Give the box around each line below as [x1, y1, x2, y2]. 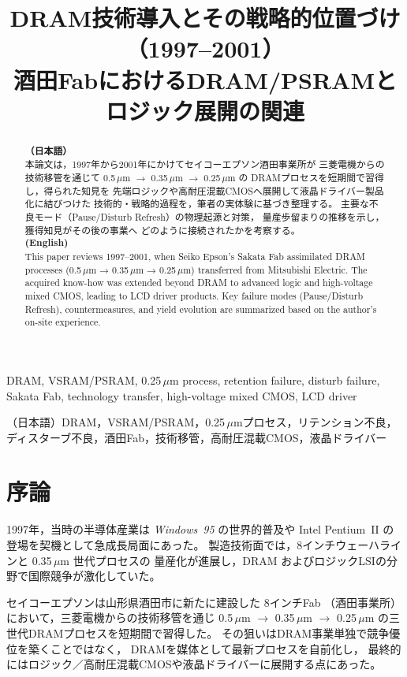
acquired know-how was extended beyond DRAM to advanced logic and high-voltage [24, 276, 373, 289]
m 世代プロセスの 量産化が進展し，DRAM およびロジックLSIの [60, 552, 386, 568]
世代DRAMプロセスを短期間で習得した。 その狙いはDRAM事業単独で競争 [6, 624, 390, 641]
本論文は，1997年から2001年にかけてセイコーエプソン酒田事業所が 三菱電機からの [24, 158, 385, 171]
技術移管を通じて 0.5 [24, 171, 116, 184]
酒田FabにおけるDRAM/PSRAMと [13, 63, 397, 95]
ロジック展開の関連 [105, 94, 304, 126]
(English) [24, 236, 69, 250]
